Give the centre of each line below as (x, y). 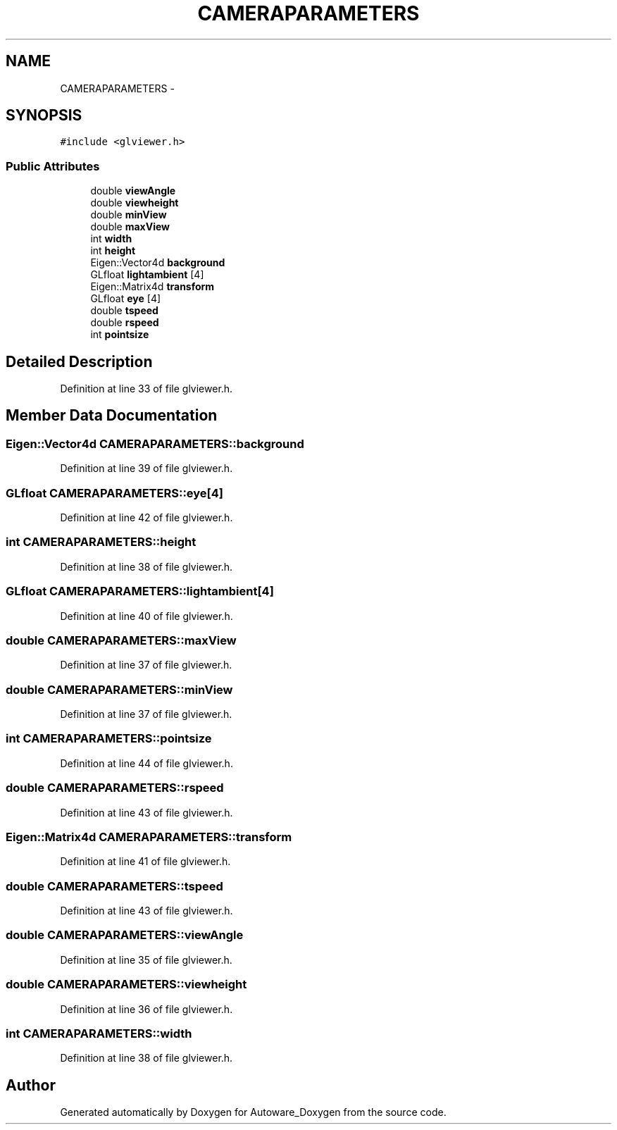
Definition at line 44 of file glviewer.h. (147, 763)
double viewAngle (133, 191)
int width (111, 239)
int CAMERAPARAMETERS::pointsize (109, 739)
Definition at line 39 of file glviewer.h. (147, 468)
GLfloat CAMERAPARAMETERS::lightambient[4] (140, 591)
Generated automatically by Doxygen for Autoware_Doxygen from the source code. (253, 1112)
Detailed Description (79, 361)
